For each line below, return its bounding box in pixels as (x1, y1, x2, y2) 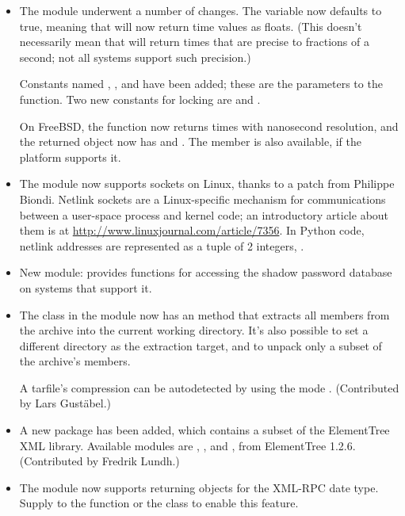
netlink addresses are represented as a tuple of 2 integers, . (19, 237, 304, 254)
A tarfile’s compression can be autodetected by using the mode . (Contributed (19, 379, 399, 396)
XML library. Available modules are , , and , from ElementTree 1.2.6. (19, 437, 356, 453)
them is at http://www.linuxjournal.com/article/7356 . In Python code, (19, 222, 365, 239)
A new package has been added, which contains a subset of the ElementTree (19, 422, 390, 438)
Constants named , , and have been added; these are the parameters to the (19, 75, 383, 92)
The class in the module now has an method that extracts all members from (19, 306, 390, 323)
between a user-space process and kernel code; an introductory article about (19, 206, 389, 223)
